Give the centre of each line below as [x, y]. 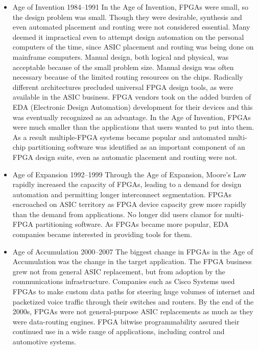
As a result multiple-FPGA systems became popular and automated [119, 137]
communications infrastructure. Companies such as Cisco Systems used [124, 281]
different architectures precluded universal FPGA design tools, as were [123, 87]
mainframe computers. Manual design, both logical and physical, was [121, 56]
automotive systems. [44, 341]
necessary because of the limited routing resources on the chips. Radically [128, 77]
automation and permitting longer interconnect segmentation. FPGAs [122, 194]
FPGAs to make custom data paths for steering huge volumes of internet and [134, 291]
